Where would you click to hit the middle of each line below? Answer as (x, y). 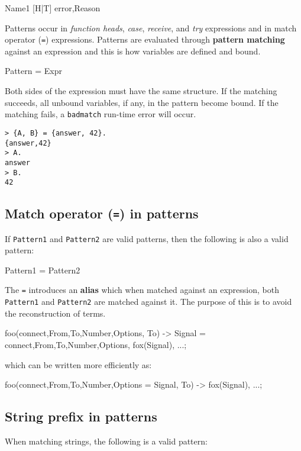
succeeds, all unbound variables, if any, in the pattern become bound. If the (142, 102)
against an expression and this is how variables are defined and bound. (133, 51)
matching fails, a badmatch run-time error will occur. (101, 114)
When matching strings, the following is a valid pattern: (106, 441)
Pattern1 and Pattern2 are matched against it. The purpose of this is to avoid (148, 302)
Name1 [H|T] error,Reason (53, 8)
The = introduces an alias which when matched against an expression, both (142, 290)
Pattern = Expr (33, 71)
